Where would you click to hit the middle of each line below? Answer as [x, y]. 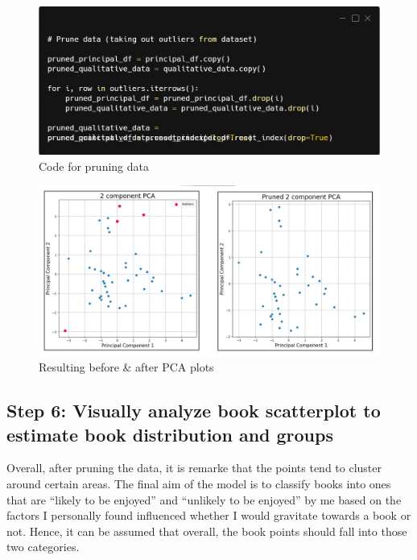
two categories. [43, 547]
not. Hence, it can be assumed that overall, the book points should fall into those [207, 531]
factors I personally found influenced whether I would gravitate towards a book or [209, 515]
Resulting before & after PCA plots [126, 367]
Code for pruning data [94, 166]
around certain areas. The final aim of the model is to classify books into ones [199, 483]
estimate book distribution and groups [170, 434]
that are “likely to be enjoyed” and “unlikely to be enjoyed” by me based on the [204, 499]
